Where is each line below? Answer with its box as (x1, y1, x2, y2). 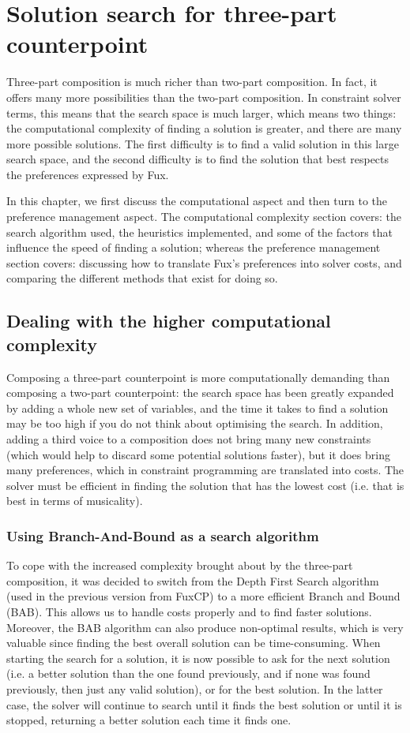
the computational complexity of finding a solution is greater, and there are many (6, 120, 402, 137)
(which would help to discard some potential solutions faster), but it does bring (6, 446, 390, 462)
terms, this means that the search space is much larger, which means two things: (6, 104, 397, 121)
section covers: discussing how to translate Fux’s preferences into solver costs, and (6, 254, 402, 271)
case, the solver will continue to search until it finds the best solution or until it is (6, 696, 402, 712)
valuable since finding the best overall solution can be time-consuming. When (6, 634, 381, 651)
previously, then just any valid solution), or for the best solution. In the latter (6, 680, 383, 697)
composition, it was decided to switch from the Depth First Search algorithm (6, 572, 379, 589)
